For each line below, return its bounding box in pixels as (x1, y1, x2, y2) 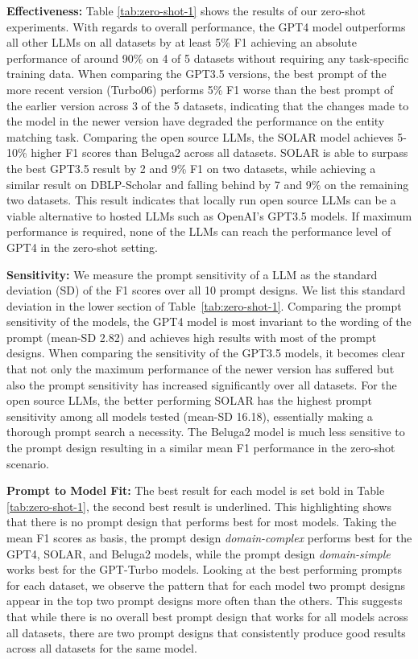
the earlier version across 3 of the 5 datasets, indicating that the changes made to (6, 97, 409, 113)
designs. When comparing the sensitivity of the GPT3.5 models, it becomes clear (6, 344, 406, 361)
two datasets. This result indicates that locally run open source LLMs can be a (6, 192, 396, 208)
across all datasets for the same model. (6, 640, 197, 657)
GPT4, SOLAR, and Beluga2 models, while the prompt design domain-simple (6, 545, 391, 562)
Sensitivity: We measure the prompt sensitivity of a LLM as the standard (6, 266, 378, 282)
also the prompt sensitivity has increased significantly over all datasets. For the (6, 376, 397, 393)
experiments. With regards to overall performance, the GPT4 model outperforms (6, 18, 406, 35)
